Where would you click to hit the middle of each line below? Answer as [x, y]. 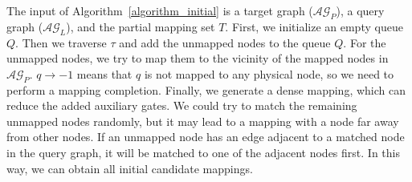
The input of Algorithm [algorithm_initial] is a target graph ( [160, 10]
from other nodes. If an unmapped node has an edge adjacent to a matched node [206, 137]
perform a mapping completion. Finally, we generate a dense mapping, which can [206, 89]
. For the [365, 42]
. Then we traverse [61, 42]
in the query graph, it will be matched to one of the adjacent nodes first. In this [203, 152]
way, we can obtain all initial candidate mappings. [130, 168]
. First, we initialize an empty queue [314, 26]
